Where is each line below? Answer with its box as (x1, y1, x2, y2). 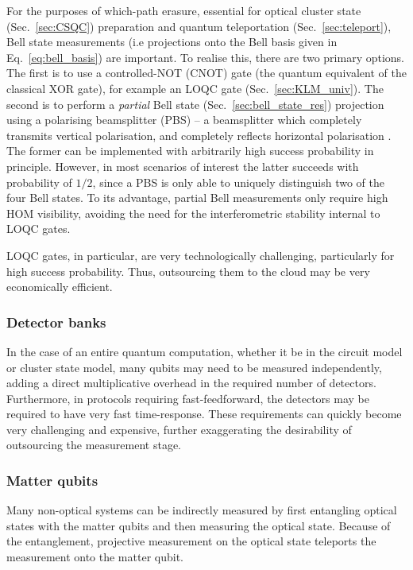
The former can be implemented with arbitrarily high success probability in (6, 142, 374, 159)
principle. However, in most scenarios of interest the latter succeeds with (6, 157, 359, 174)
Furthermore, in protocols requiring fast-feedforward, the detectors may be (6, 390, 369, 406)
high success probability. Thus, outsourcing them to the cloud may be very (6, 262, 370, 279)
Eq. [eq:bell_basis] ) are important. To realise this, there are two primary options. (6, 48, 405, 65)
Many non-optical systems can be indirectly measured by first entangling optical (6, 502, 397, 518)
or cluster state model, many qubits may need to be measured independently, (6, 359, 382, 375)
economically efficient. (6, 278, 113, 295)
